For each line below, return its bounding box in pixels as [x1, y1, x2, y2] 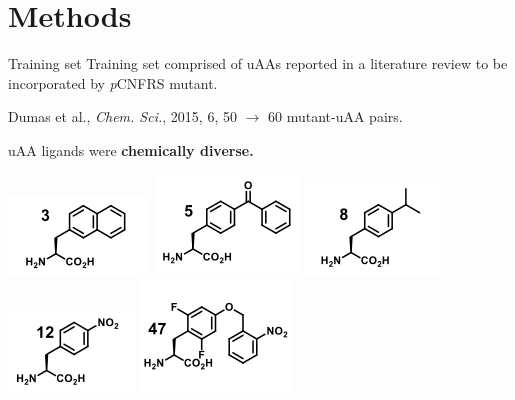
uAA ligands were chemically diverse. [8, 139, 254, 160]
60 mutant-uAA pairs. [268, 106, 403, 127]
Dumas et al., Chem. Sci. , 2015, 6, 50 [8, 106, 237, 127]
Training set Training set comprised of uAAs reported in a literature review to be [8, 53, 508, 74]
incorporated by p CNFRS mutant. [8, 72, 218, 93]
